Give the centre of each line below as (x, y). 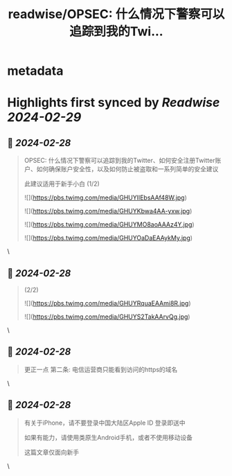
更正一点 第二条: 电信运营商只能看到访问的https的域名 (101, 369)
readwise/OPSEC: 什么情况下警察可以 (116, 14)
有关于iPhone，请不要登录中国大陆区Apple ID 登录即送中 (105, 423)
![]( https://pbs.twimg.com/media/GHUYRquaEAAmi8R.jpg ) (107, 303)
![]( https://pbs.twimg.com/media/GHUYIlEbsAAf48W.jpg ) (105, 197)
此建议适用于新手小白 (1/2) (62, 184)
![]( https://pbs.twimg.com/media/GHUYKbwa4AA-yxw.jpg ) (108, 211)
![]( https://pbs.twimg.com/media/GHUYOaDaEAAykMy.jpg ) (108, 238)
